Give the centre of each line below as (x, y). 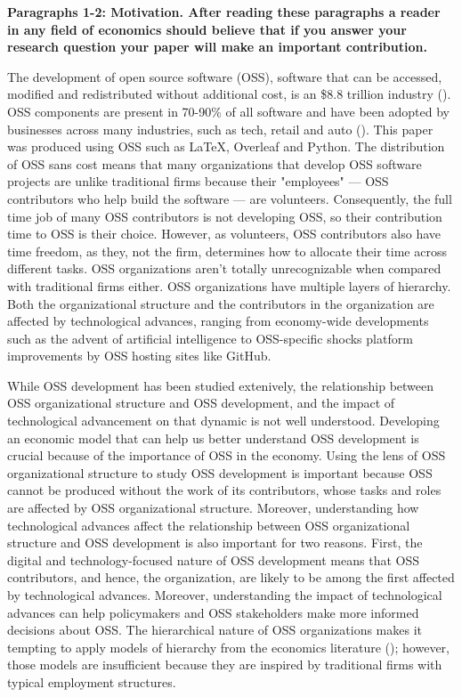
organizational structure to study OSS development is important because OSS (220, 472)
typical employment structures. (92, 681)
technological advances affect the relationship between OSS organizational (209, 525)
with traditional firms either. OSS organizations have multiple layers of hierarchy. (229, 285)
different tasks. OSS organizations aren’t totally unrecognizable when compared (224, 268)
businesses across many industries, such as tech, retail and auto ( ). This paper (220, 129)
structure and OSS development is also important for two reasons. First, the (215, 543)
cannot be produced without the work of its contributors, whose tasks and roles (224, 490)
